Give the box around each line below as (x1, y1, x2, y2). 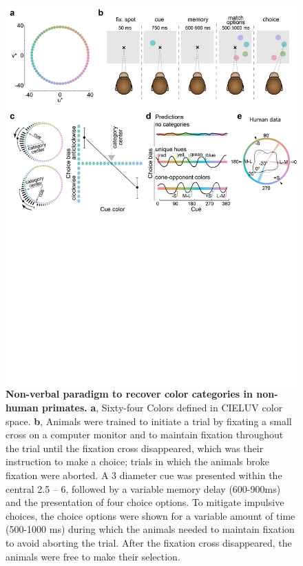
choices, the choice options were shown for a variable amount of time (6, 508, 295, 523)
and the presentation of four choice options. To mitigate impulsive (6, 495, 284, 509)
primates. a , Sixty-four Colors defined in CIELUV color (41, 400, 283, 415)
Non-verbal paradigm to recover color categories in (6, 387, 253, 401)
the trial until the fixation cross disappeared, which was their (6, 440, 264, 455)
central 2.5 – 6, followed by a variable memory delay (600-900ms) (6, 481, 281, 496)
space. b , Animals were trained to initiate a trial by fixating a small (6, 413, 292, 428)
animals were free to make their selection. (6, 549, 180, 563)
